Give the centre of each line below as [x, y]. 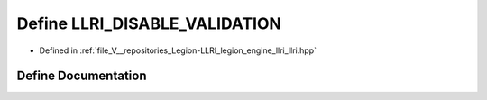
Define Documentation [82, 76]
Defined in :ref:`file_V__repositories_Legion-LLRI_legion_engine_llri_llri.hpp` [178, 50]
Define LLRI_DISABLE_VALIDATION [149, 23]
